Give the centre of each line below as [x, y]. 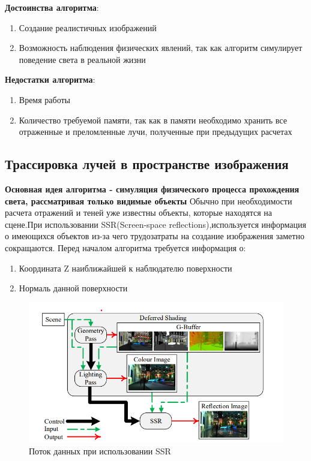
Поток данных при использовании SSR [100, 451]
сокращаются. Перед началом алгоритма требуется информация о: [125, 247]
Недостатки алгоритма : [50, 79]
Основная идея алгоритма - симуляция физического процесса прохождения [152, 189]
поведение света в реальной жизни [82, 59]
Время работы [44, 99]
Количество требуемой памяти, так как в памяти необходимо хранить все [153, 120]
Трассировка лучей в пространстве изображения [147, 164]
